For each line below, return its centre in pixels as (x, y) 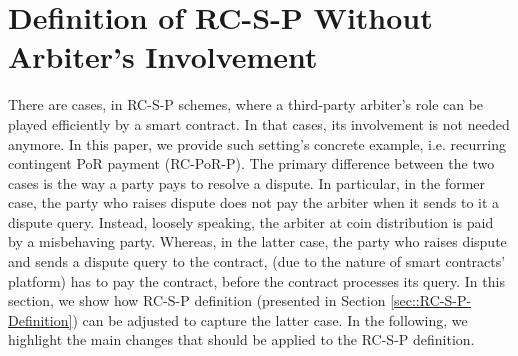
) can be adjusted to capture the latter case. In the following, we (270, 319)
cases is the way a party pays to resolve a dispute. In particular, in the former (247, 182)
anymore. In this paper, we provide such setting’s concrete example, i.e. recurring (257, 143)
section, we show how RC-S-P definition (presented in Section (197, 300)
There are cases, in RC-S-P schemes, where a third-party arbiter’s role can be (246, 104)
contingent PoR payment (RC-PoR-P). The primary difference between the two (251, 163)
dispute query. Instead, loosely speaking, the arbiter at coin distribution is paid (251, 221)
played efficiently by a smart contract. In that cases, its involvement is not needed (259, 123)
